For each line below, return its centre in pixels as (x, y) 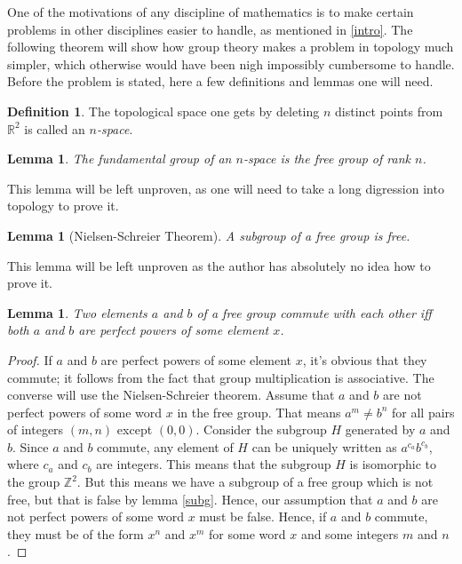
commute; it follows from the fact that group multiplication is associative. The (221, 377)
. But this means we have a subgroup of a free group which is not (255, 482)
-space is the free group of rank (327, 159)
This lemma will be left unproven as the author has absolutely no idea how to (219, 265)
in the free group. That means (259, 412)
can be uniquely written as (324, 446)
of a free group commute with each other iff (314, 312)
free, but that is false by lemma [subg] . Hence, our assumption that (190, 499)
